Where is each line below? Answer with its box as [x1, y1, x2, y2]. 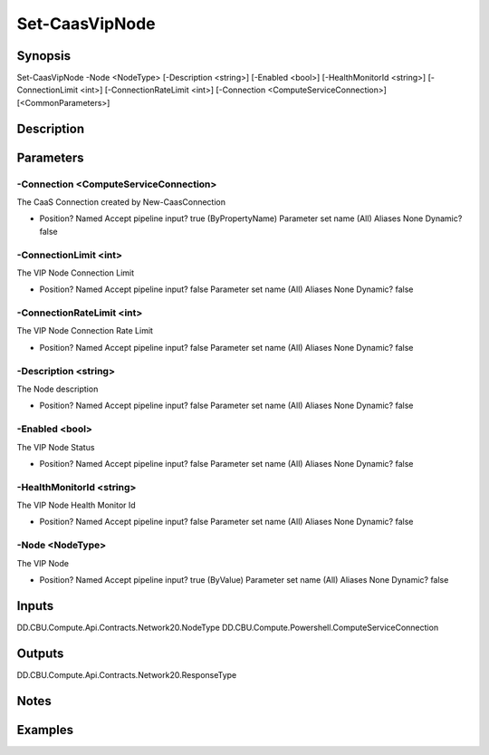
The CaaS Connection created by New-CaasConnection [16, 197, 226, 208]
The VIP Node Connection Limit [16, 267, 135, 278]
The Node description [16, 383, 99, 394]
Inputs [16, 598, 54, 614]
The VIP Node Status [16, 441, 95, 452]
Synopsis [16, 48, 72, 63]
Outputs [16, 645, 64, 661]
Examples [16, 721, 74, 738]
